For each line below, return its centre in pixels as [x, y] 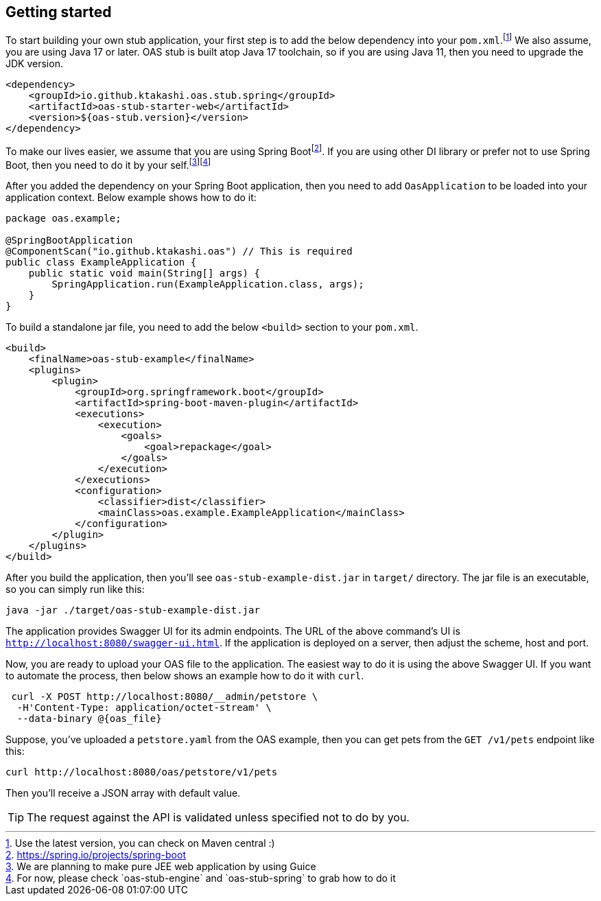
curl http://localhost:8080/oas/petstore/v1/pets [142, 772]
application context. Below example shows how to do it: [131, 198]
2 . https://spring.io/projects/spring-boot [96, 855]
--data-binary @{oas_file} [89, 719]
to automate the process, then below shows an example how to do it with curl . [185, 676]
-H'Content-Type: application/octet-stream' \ [144, 708]
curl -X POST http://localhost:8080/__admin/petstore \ [165, 697]
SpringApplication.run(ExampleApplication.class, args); [208, 284]
